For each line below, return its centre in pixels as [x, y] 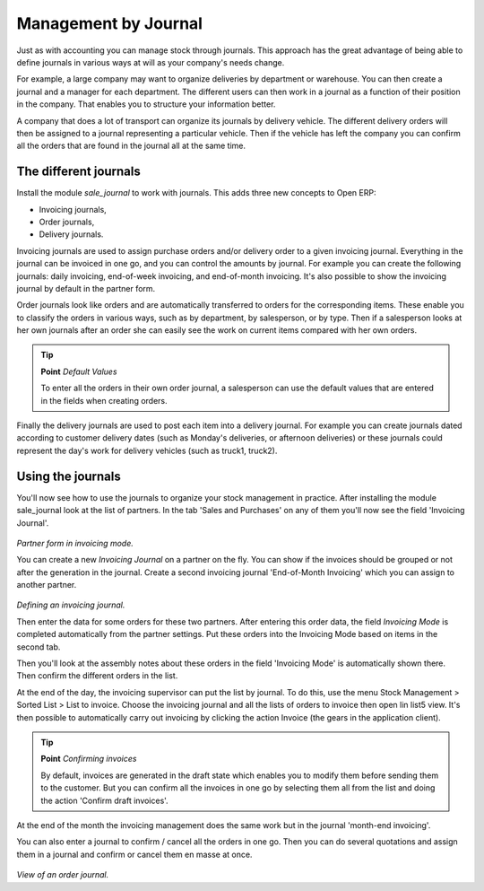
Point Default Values [79, 371]
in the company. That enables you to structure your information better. [146, 104]
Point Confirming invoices [89, 759]
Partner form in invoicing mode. [75, 543]
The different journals [78, 172]
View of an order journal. [63, 875]
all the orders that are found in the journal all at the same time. [131, 146]
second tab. [39, 647]
